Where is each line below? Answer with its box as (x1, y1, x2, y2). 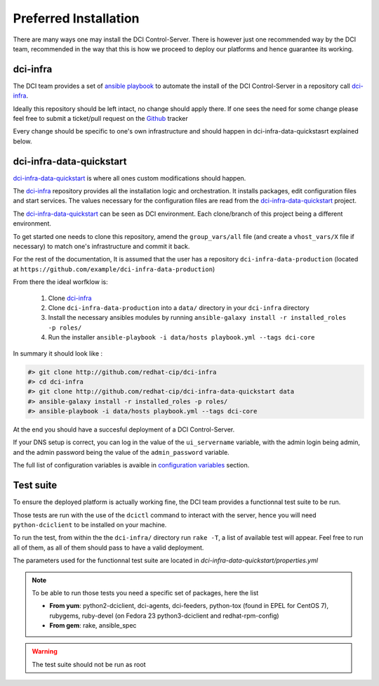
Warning (32, 647, 58, 656)
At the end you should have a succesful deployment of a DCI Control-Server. (13, 425, 235, 434)
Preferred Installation (13, 11, 140, 26)
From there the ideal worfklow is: (13, 278, 108, 286)
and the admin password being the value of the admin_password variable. (13, 448, 230, 456)
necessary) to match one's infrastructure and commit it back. (13, 242, 190, 251)
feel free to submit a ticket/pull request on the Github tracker (13, 115, 189, 123)
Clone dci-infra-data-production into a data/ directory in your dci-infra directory (48, 304, 310, 312)
